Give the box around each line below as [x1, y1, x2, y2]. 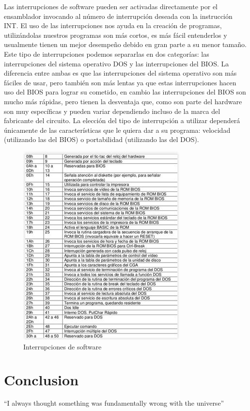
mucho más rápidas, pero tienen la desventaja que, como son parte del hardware [4, 96, 242, 106]
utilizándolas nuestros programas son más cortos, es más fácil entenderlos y [4, 30, 227, 40]
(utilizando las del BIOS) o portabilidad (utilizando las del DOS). [4, 134, 199, 144]
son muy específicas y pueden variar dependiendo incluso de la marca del [4, 106, 220, 116]
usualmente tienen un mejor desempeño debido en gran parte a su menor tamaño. [4, 39, 247, 49]
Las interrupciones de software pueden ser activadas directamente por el [4, 1, 218, 11]
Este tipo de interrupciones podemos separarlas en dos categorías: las [4, 48, 209, 59]
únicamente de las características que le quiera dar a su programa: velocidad [4, 125, 231, 135]
